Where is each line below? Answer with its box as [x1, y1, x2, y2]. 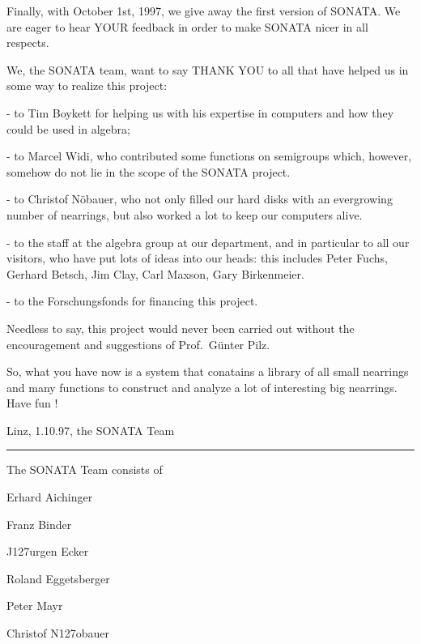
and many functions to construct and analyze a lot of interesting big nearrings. [6, 378, 398, 395]
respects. [6, 34, 49, 51]
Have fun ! [6, 395, 58, 412]
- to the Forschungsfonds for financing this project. [6, 292, 258, 309]
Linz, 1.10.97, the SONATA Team [6, 421, 175, 438]
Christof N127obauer [6, 625, 109, 642]
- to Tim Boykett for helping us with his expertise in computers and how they [6, 104, 394, 121]
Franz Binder [6, 515, 72, 532]
